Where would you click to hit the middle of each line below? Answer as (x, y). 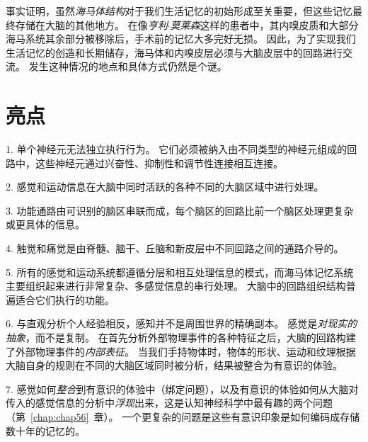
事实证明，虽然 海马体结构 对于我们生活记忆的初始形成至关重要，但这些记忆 (179, 11)
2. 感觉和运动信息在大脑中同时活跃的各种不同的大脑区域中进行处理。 (165, 187)
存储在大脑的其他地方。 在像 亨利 (91, 24)
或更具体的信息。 (45, 224)
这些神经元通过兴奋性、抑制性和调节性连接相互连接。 (159, 163)
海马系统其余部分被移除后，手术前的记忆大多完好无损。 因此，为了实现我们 (181, 39)
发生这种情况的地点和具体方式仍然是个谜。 (128, 66)
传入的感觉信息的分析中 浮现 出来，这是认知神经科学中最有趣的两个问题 (169, 403)
